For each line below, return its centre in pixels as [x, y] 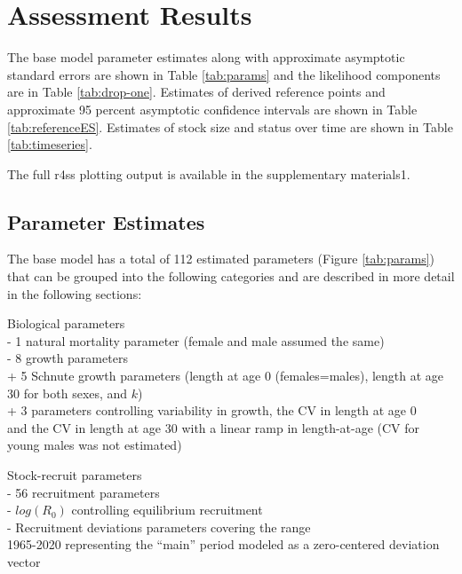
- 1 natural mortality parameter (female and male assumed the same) [196, 340]
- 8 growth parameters [68, 358]
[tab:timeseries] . [50, 144]
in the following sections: [75, 293]
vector [24, 561]
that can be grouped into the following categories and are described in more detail [231, 276]
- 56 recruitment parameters [84, 492]
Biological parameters [66, 323]
